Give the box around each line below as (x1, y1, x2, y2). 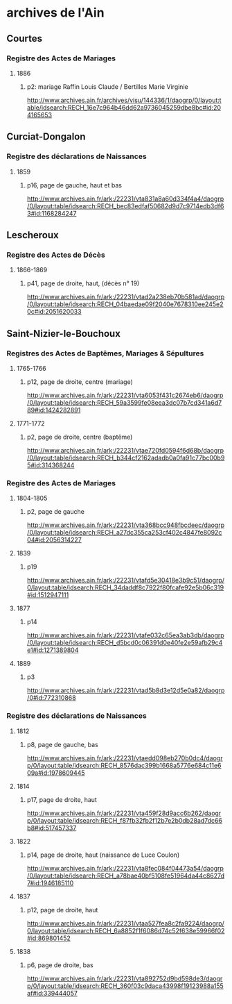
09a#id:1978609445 (26, 769, 85, 777)
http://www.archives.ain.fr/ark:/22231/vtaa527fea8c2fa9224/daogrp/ (26, 919, 224, 928)
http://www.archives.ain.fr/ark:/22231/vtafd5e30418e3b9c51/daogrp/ (26, 576, 225, 585)
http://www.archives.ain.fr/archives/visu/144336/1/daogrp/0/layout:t (26, 96, 222, 104)
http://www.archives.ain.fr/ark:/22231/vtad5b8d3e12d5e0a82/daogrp (26, 686, 225, 695)
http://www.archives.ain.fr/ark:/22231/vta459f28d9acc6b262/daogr (26, 809, 222, 817)
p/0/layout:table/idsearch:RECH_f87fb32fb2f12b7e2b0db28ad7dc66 (26, 816, 223, 824)
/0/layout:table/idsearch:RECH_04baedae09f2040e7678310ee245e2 (26, 300, 224, 308)
